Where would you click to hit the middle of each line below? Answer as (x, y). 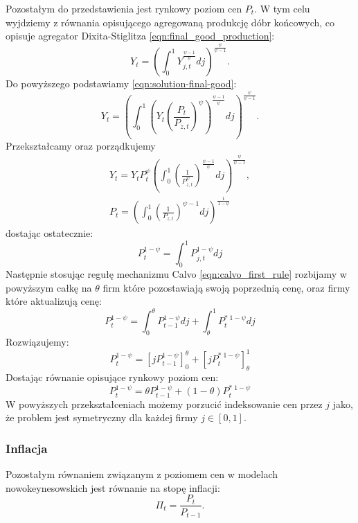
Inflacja (27, 448)
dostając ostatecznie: (50, 233)
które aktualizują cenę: (54, 301)
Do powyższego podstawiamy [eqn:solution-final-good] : (121, 83)
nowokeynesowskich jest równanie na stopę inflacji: (113, 487)
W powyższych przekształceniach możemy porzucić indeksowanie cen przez (164, 404)
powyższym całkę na (49, 287)
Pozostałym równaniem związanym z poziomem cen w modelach (142, 474)
